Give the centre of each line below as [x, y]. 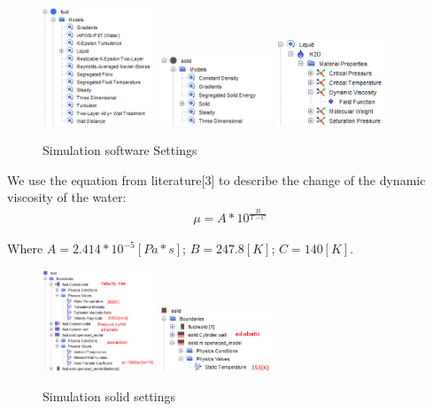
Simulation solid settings [109, 396]
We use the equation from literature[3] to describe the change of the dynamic [216, 179]
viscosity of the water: [67, 197]
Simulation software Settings [120, 150]
